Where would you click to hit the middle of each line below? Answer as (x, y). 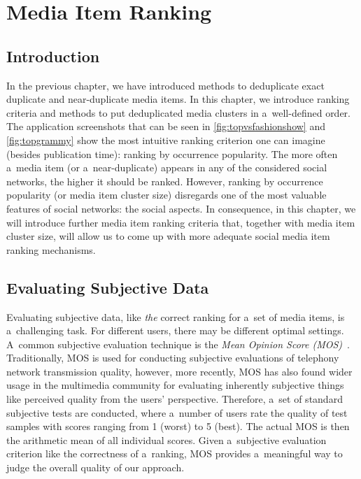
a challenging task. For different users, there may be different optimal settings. (175, 330)
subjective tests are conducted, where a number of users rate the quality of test (177, 412)
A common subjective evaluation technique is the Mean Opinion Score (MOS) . (178, 344)
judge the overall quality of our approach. (95, 467)
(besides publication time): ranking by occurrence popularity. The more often (172, 153)
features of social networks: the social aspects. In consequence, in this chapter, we (181, 208)
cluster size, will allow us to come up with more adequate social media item (168, 236)
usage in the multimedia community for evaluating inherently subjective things (175, 385)
